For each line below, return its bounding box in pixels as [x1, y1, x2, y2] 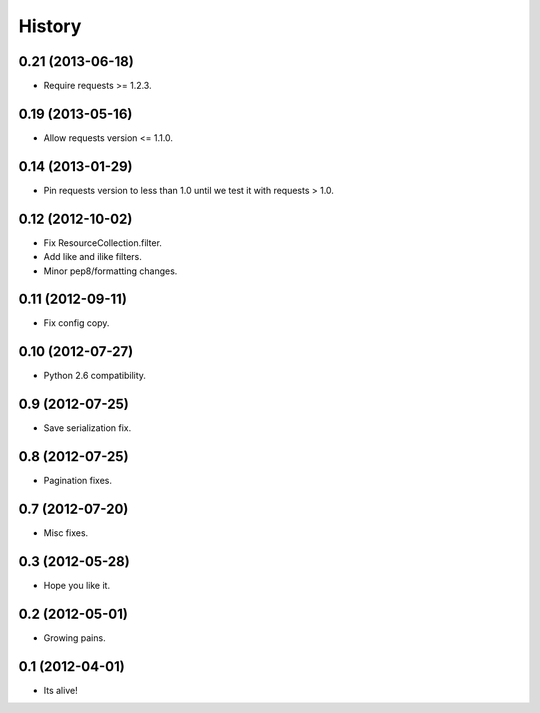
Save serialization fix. [43, 422, 132, 434]
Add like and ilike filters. [43, 251, 142, 263]
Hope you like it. [43, 580, 110, 591]
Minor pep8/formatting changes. [43, 265, 178, 277]
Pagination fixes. [43, 475, 112, 487]
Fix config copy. [43, 317, 110, 329]
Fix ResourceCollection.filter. [43, 236, 162, 249]
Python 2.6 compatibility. [43, 370, 147, 382]
